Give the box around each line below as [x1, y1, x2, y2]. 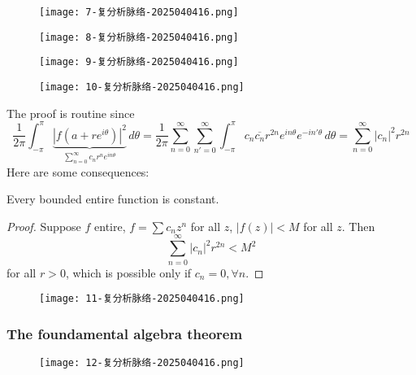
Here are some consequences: [6, 163, 149, 180]
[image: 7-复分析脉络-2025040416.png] [39, 7, 239, 18]
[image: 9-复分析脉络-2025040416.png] [39, 56, 239, 68]
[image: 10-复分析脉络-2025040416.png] [39, 81, 245, 93]
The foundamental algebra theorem [6, 323, 243, 343]
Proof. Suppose [6, 217, 81, 234]
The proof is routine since [6, 104, 135, 121]
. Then [341, 217, 375, 234]
